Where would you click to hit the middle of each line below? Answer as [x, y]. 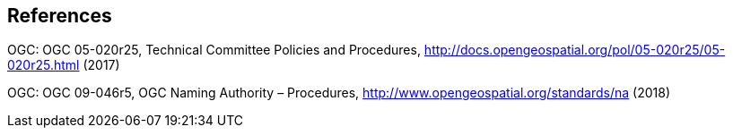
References [60, 16]
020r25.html [44, 65]
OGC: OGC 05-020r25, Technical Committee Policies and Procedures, [214, 50]
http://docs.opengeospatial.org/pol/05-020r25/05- [575, 50]
